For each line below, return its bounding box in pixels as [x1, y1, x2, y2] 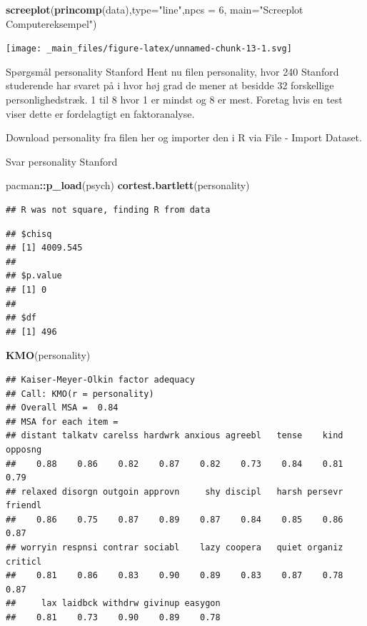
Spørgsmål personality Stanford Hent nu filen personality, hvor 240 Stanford [6, 64, 339, 79]
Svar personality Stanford [6, 153, 118, 168]
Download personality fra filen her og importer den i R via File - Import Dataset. [6, 130, 362, 145]
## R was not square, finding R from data [6, 205, 211, 215]
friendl [6, 500, 42, 511]
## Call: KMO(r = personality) [6, 388, 154, 399]
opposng [6, 444, 42, 455]
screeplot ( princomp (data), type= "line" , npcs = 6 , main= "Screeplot [6, 2, 303, 16]
